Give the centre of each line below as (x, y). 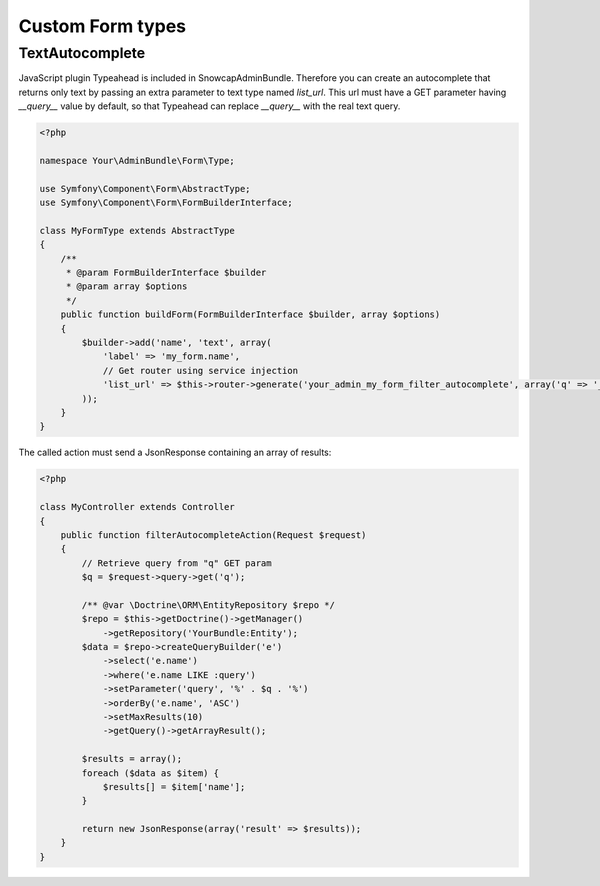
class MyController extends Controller (137, 507)
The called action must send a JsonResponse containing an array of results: (175, 452)
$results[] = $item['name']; (174, 786)
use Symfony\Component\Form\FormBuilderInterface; (166, 203)
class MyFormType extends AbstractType (137, 230)
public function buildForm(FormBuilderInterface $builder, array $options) (250, 314)
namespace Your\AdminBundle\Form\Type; (137, 160)
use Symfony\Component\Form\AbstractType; (145, 188)
